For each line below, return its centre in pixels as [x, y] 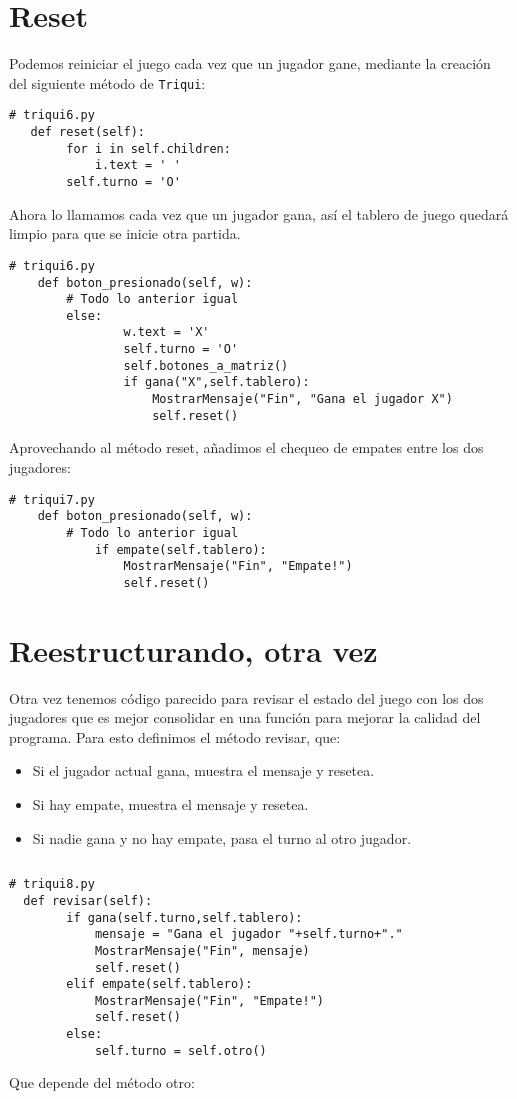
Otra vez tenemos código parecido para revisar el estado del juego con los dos [246, 697]
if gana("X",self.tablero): [216, 382]
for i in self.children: [148, 148]
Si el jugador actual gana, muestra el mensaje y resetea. [203, 770]
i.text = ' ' [137, 165]
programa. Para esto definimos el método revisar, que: [175, 736]
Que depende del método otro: [102, 1082]
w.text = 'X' [166, 332]
